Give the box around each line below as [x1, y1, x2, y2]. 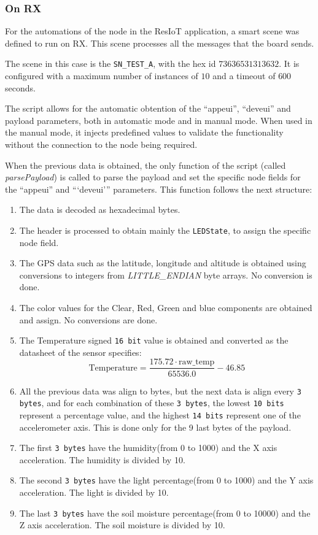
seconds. [5, 81, 36, 94]
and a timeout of [212, 69, 276, 82]
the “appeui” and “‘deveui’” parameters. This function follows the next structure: [5, 182, 312, 195]
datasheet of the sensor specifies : [19, 345, 142, 358]
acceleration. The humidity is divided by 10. [19, 453, 185, 466]
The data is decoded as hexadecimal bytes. [19, 203, 180, 216]
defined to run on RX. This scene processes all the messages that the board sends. [5, 36, 314, 49]
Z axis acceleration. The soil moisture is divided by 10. [19, 518, 225, 531]
